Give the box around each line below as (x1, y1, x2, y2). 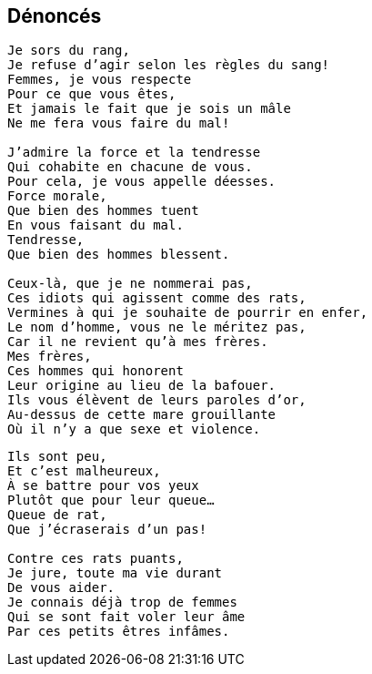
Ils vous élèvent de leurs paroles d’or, (7, 393, 307, 408)
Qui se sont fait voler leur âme (7, 609, 246, 625)
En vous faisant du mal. (7, 218, 184, 233)
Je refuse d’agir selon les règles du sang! (7, 57, 330, 73)
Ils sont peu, (7, 449, 107, 465)
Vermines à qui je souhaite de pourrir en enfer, (7, 305, 368, 321)
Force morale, (7, 189, 107, 204)
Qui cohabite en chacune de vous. (7, 159, 253, 175)
